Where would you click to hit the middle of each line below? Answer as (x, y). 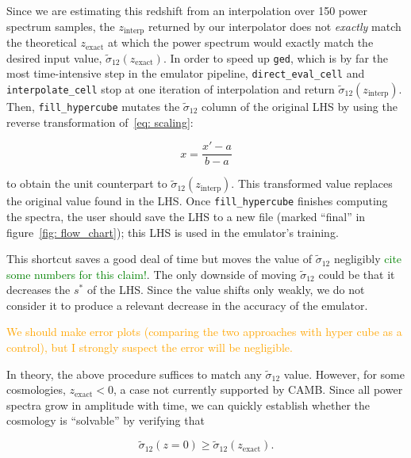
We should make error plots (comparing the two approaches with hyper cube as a (204, 332)
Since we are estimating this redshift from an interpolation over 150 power (187, 10)
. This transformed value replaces (312, 183)
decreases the (38, 290)
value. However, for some (344, 374)
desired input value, (54, 57)
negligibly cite (368, 259)
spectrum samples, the (61, 26)
